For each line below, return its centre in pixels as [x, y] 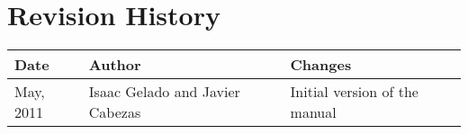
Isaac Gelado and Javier [164, 92]
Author [115, 65]
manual [313, 112]
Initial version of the [354, 92]
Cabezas [115, 112]
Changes [321, 65]
